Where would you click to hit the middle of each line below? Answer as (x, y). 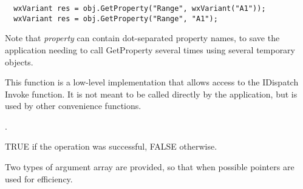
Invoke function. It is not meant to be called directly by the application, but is (151, 94)
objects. (19, 61)
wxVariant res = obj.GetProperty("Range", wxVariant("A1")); (140, 8)
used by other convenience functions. (73, 106)
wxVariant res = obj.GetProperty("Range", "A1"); (116, 18)
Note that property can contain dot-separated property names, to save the (142, 38)
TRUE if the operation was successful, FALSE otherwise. (111, 146)
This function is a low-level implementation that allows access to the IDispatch (152, 82)
